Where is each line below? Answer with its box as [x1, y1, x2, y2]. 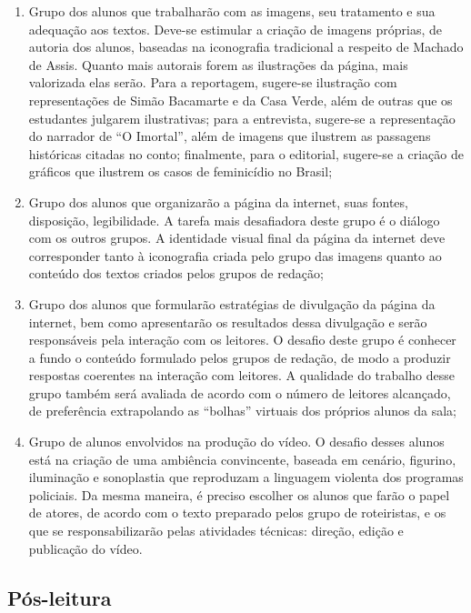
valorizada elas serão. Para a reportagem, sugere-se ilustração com [28, 73, 397, 92]
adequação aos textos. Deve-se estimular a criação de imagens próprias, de [28, 19, 442, 38]
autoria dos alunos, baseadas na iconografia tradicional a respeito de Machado [28, 37, 464, 56]
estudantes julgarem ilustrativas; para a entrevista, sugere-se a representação [28, 108, 456, 127]
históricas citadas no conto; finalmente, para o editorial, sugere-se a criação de [28, 144, 464, 163]
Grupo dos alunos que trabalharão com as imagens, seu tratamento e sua [28, 2, 436, 20]
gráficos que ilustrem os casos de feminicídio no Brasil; [28, 162, 333, 181]
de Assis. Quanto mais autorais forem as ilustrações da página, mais [28, 55, 408, 74]
